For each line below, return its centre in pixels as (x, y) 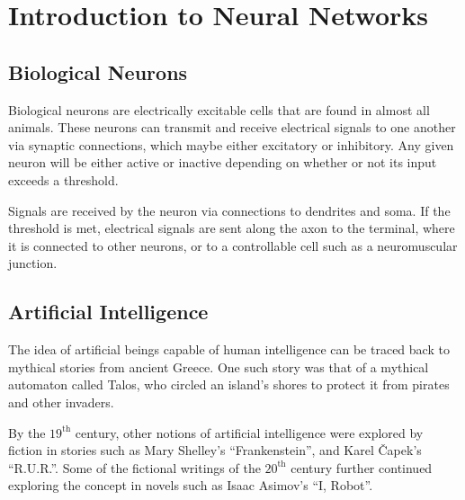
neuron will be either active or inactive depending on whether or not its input (223, 162)
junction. (33, 263)
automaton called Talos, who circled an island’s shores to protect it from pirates (229, 384)
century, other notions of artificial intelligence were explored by (249, 432)
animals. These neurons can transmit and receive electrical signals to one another (232, 127)
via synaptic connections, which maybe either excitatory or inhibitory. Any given (231, 144)
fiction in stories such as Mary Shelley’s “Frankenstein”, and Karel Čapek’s (215, 450)
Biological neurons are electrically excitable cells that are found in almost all (219, 109)
